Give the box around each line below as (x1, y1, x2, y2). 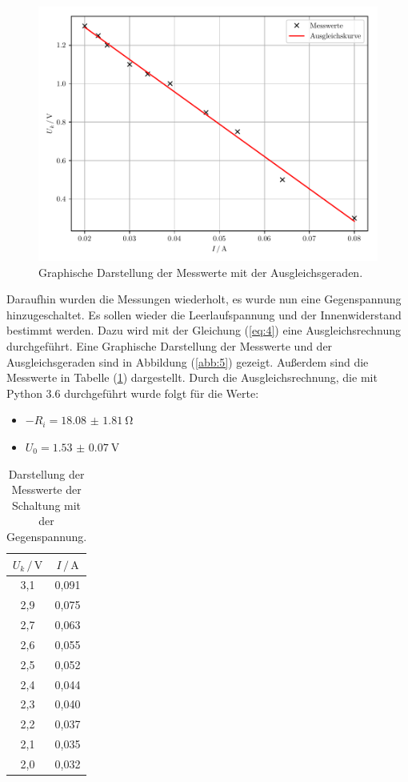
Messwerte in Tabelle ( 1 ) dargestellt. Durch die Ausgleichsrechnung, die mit (6, 369, 378, 386)
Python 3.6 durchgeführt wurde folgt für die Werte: (6, 384, 259, 401)
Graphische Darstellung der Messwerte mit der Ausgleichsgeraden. (38, 263, 363, 280)
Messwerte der (11, 481, 82, 498)
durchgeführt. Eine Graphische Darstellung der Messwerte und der (6, 337, 333, 354)
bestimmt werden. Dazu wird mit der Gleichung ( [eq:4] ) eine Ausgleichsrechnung (6, 322, 402, 339)
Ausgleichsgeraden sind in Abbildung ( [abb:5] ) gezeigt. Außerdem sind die (6, 353, 369, 370)
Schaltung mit (12, 496, 82, 513)
